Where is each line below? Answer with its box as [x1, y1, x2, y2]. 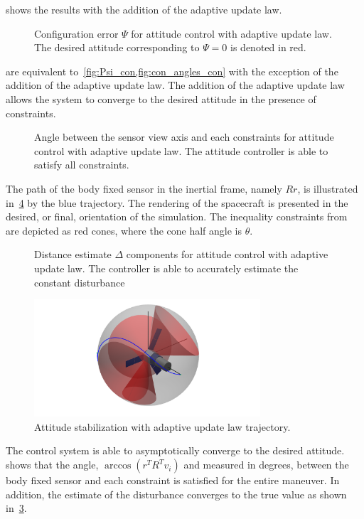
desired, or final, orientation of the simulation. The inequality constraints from [6, 209, 348, 224]
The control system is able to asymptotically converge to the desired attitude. [6, 443, 345, 458]
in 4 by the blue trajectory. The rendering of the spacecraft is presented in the [6, 195, 348, 210]
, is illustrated [297, 181, 358, 196]
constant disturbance [34, 274, 125, 289]
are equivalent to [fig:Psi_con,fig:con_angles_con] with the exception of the [6, 63, 338, 78]
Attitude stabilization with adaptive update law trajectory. [34, 419, 291, 434]
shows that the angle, [6, 457, 99, 472]
